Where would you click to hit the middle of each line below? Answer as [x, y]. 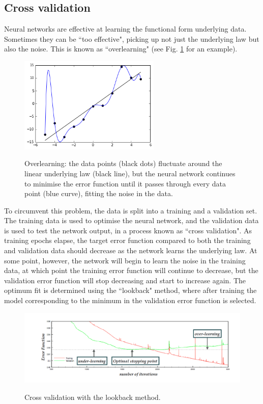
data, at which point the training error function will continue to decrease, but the [131, 270]
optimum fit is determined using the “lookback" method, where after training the [130, 290]
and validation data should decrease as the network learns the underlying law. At [131, 250]
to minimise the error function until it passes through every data [125, 183]
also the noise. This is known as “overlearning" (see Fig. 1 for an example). [121, 49]
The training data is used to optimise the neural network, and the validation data [131, 220]
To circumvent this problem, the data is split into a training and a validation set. [131, 210]
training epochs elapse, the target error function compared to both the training [127, 240]
